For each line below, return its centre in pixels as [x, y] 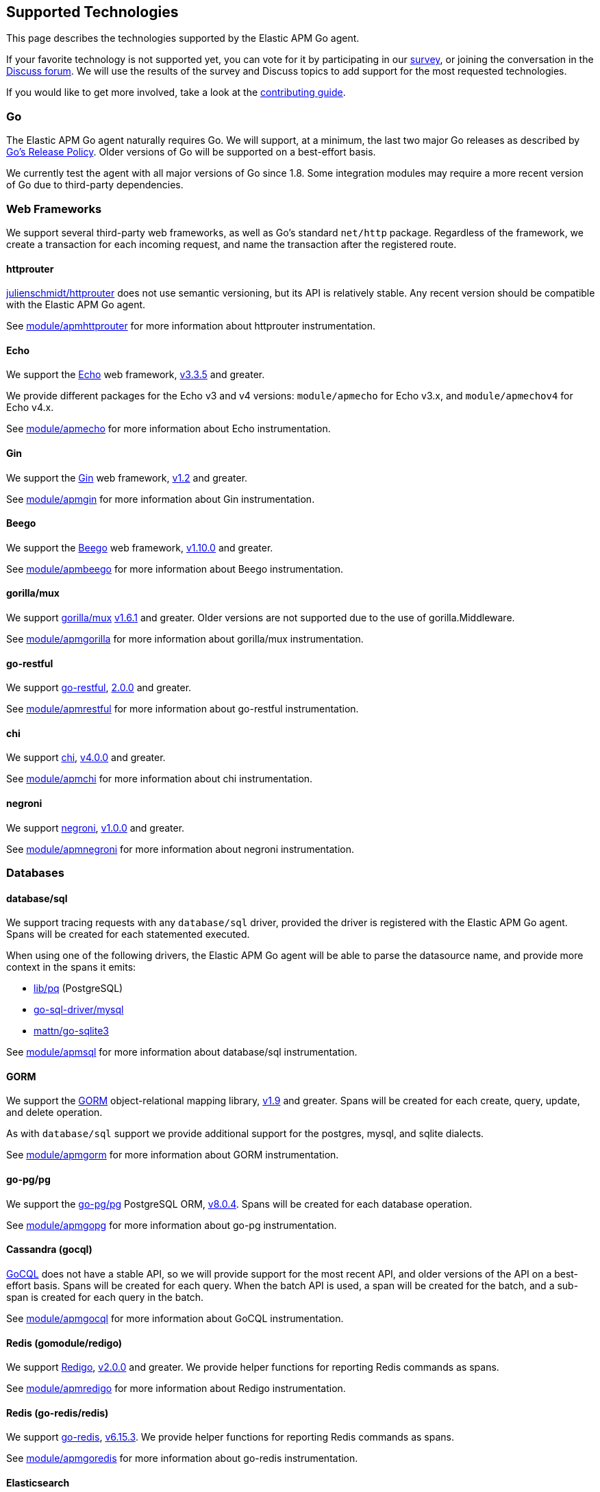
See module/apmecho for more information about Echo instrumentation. [168, 429]
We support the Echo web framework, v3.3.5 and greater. [136, 375]
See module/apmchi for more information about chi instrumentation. [160, 779]
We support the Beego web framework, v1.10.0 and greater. [140, 547]
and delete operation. [54, 1112]
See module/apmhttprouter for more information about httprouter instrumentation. [191, 326]
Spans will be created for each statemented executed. [128, 934]
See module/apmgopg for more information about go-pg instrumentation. [172, 1225]
